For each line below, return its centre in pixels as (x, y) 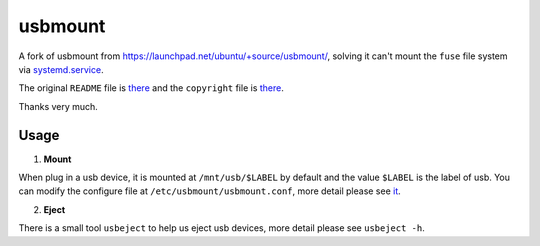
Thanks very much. (58, 106)
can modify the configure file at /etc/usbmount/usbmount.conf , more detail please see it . (210, 191)
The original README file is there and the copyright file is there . (151, 88)
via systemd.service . (61, 69)
